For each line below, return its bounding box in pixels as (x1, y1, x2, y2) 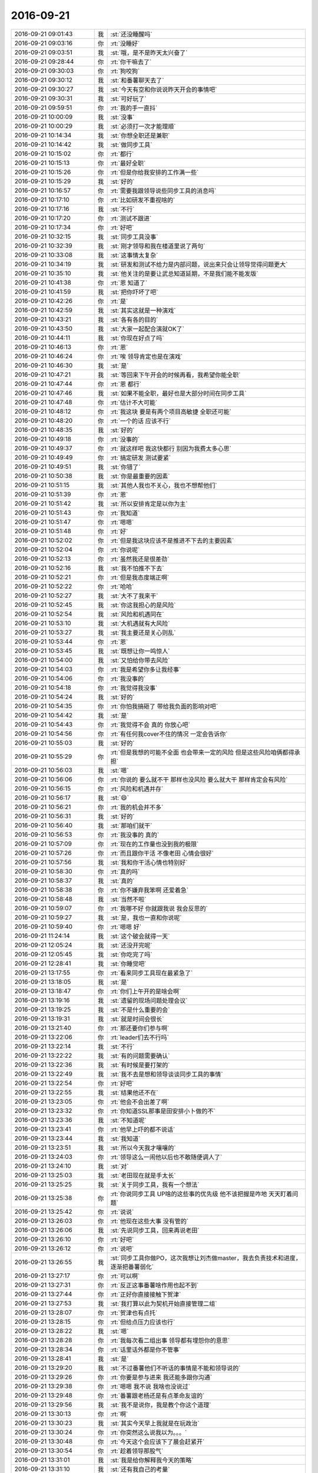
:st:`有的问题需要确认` (110, 1052, 170, 1060)
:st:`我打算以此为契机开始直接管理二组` (110, 1299, 217, 1307)
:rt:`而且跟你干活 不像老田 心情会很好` (110, 849, 214, 857)
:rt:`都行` (110, 150, 134, 158)
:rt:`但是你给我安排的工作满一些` (110, 168, 199, 176)
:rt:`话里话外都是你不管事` (110, 1345, 181, 1353)
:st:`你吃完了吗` (110, 950, 153, 959)
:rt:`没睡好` (110, 39, 140, 47)
